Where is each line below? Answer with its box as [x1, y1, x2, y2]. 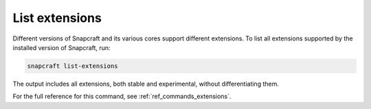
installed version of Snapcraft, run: [12, 43, 111, 51]
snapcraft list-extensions [27, 62, 118, 70]
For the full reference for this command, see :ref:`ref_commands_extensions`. [12, 93, 232, 101]
